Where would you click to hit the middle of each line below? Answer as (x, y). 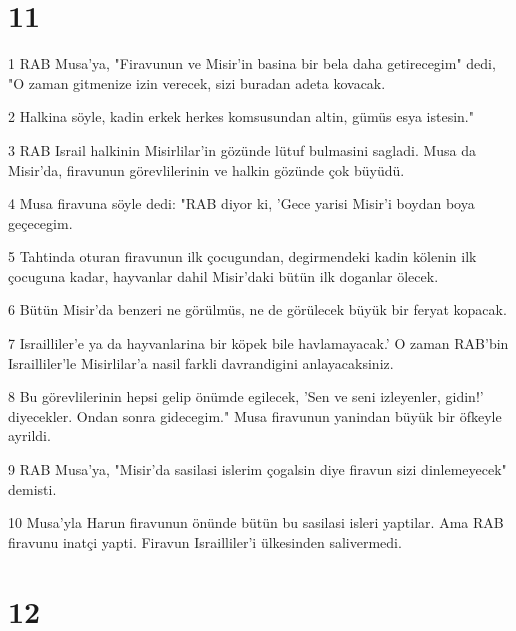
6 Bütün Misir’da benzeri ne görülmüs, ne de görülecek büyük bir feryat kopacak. (257, 309)
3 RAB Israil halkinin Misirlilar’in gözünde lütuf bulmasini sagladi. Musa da (242, 149)
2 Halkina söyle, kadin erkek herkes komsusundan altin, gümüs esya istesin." (241, 116)
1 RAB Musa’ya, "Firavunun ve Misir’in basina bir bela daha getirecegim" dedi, (252, 63)
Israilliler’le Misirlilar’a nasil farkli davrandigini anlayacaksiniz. (201, 362)
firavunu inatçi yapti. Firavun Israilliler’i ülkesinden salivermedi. (205, 541)
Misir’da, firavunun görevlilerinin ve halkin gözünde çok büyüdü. (206, 169)
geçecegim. (40, 222)
